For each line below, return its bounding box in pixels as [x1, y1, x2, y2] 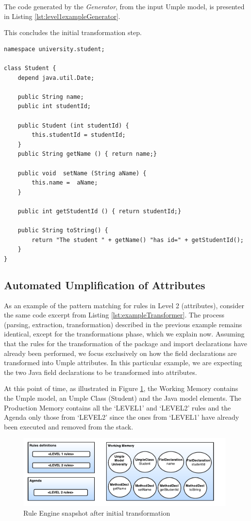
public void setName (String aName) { [17, 169, 147, 177]
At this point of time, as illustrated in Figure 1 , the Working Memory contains [4, 383, 238, 393]
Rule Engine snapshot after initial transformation [23, 507, 170, 518]
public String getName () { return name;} [17, 150, 157, 158]
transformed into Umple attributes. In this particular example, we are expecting [4, 357, 242, 368]
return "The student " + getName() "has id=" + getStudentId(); [32, 236, 244, 243]
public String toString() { [17, 227, 108, 234]
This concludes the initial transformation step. [4, 27, 142, 37]
